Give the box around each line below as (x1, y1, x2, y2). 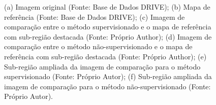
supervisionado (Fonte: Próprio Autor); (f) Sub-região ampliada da (4, 71, 212, 82)
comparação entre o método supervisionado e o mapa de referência (4, 21, 211, 32)
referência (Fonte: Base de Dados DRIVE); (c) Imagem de (4, 11, 185, 22)
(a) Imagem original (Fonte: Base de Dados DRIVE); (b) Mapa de (4, 2, 210, 12)
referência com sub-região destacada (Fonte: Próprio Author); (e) (4, 51, 207, 61)
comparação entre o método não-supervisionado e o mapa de (4, 41, 193, 52)
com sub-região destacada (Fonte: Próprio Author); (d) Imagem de (4, 31, 212, 42)
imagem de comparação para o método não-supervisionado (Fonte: (4, 81, 211, 91)
